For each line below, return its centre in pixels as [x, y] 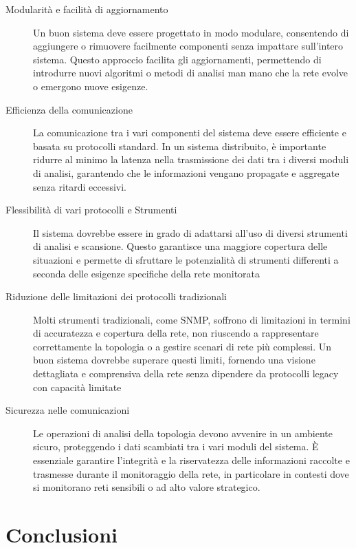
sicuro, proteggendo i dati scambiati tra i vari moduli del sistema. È [176, 446]
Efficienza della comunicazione [69, 109]
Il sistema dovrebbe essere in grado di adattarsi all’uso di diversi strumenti [190, 232]
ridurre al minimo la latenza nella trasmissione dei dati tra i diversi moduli [191, 159]
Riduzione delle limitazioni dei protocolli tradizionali [116, 296]
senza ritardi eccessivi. [80, 186]
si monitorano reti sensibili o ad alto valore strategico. [147, 487]
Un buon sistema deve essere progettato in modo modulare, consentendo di [191, 32]
